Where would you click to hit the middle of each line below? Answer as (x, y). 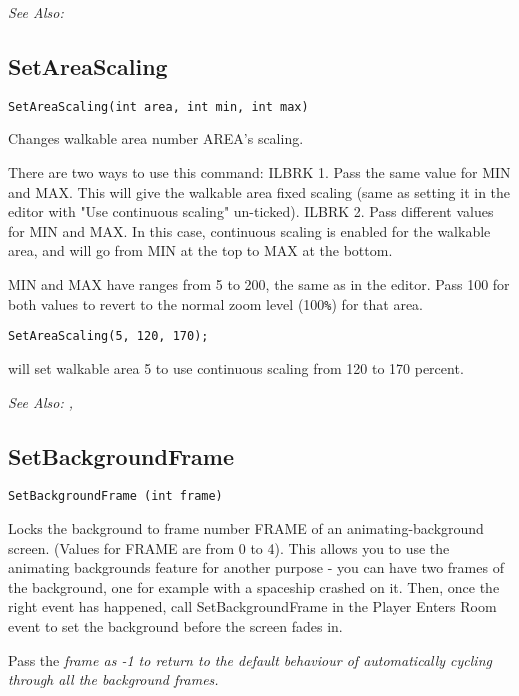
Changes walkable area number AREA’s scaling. (156, 138)
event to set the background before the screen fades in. (175, 625)
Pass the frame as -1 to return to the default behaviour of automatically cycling (250, 659)
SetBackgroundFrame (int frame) (115, 496)
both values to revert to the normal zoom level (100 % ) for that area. (215, 303)
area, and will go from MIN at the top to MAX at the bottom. (200, 250)
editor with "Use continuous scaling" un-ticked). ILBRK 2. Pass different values (251, 211)
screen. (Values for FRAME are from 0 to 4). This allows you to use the (229, 547)
